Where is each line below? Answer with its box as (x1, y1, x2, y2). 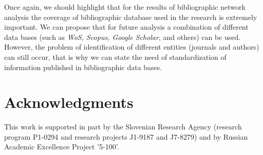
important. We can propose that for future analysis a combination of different (4, 21, 249, 32)
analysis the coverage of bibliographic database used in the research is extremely (4, 11, 257, 22)
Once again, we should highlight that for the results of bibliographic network (4, 2, 246, 12)
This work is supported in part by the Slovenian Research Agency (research (4, 121, 242, 132)
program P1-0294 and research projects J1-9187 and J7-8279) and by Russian (4, 131, 248, 142)
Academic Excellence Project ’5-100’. (4, 141, 119, 152)
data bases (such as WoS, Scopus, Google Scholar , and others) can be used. (4, 31, 241, 42)
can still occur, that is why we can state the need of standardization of (4, 51, 227, 62)
